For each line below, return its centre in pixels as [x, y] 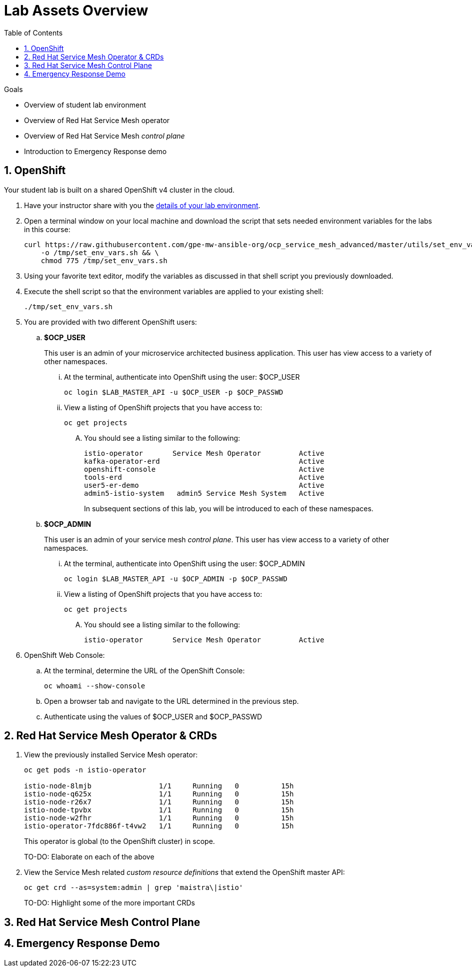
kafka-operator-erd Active [204, 461]
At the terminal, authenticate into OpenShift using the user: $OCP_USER [182, 377]
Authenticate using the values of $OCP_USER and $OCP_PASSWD [153, 716]
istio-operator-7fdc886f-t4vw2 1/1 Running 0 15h [159, 826]
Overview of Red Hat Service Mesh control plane [104, 136]
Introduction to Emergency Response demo [95, 151]
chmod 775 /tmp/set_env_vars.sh [104, 260]
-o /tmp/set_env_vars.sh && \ [100, 252]
